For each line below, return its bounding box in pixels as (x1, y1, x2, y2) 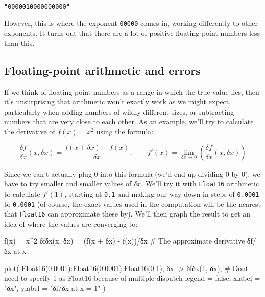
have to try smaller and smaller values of (4, 178, 132, 189)
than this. (4, 37, 35, 48)
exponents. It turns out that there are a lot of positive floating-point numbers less (4, 28, 260, 38)
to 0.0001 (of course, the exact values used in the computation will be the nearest (4, 198, 261, 209)
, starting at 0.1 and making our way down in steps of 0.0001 (64, 188, 259, 199)
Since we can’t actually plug (4, 168, 92, 179)
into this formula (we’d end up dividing (100, 168, 224, 179)
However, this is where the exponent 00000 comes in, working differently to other (4, 17, 258, 28)
